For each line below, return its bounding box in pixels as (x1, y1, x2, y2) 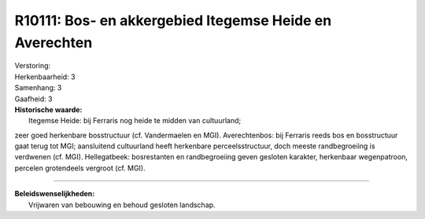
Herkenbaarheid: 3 (14, 71, 76, 82)
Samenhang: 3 (14, 83, 62, 93)
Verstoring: (14, 61, 51, 71)
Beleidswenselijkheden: (14, 189, 95, 199)
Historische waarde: (14, 104, 83, 114)
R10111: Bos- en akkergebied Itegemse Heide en (14, 12, 332, 29)
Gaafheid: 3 (14, 94, 53, 104)
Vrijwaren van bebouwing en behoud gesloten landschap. (28, 200, 216, 210)
